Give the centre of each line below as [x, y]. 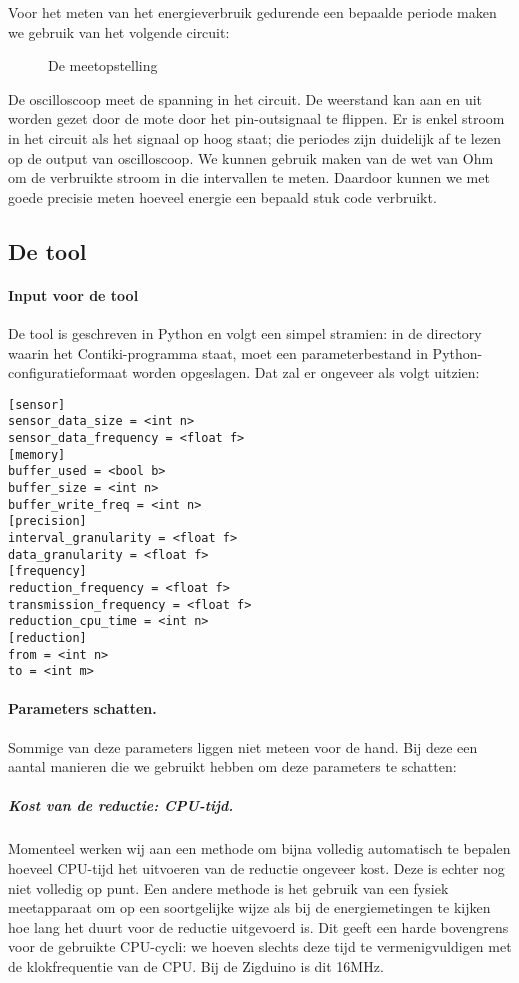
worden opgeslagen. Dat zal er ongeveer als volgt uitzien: [306, 372]
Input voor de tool [73, 294]
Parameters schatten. [82, 708]
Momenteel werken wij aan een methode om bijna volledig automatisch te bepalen [259, 848]
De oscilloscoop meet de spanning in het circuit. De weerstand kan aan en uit [245, 98]
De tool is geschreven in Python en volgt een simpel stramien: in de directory [245, 332]
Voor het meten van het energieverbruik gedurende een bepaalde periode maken [252, 12]
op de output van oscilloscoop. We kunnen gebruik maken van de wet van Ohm [251, 157]
